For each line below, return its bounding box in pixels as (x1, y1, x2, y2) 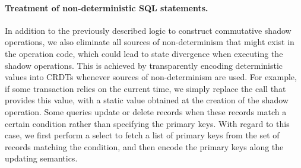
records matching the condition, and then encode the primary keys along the (5, 140, 284, 153)
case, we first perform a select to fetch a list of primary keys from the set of (5, 129, 280, 141)
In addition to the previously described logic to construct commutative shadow (5, 24, 292, 36)
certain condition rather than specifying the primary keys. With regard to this (5, 117, 290, 129)
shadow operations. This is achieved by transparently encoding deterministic (5, 59, 283, 71)
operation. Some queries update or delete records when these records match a (5, 105, 287, 118)
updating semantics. (5, 152, 78, 164)
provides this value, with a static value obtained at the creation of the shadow (5, 94, 289, 106)
